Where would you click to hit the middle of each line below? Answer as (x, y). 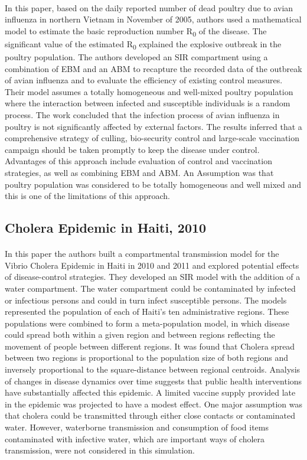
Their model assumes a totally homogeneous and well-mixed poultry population (149, 91)
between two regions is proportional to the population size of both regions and (146, 358)
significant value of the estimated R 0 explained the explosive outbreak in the (143, 44)
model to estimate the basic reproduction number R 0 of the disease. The (136, 31)
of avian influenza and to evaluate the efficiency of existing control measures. (144, 80)
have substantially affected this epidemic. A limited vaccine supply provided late (150, 392)
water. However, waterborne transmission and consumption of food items (137, 427)
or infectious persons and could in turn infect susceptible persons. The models (146, 300)
